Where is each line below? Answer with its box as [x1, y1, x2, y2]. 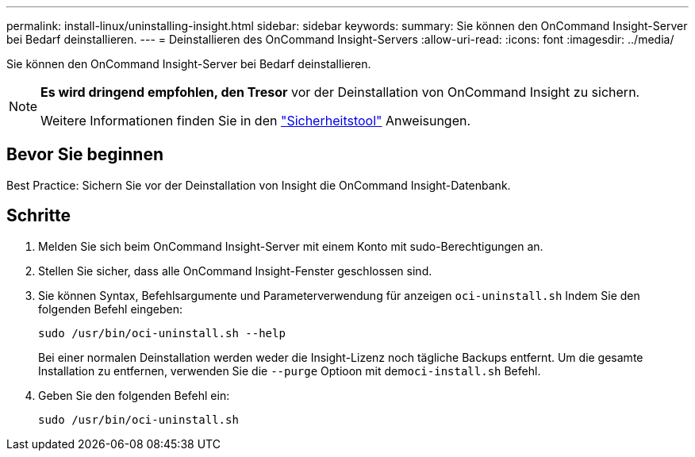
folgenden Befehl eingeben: [38, 301, 182, 316]
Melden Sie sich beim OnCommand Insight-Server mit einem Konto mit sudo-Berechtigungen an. [38, 239, 543, 253]
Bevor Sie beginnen [6, 144, 164, 165]
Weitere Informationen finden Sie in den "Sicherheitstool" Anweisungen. [40, 113, 471, 129]
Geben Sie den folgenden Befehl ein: [38, 388, 230, 402]
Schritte [6, 205, 71, 226]
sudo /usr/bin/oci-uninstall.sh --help [38, 326, 286, 340]
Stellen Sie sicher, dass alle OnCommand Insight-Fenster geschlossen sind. [38, 263, 432, 278]
